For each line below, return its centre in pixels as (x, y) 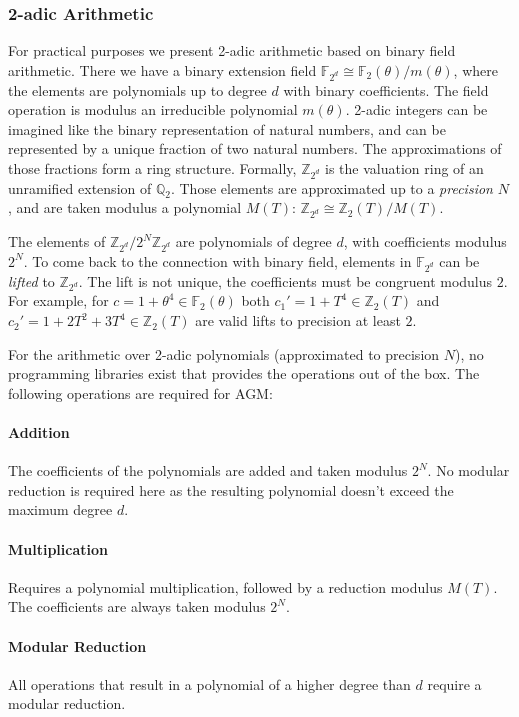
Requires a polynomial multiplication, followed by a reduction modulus (225, 586)
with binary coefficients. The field (386, 89)
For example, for (58, 300)
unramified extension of (80, 187)
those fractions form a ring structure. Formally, (152, 167)
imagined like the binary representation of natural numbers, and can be (227, 128)
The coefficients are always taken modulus (137, 606)
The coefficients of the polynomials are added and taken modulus (208, 470)
